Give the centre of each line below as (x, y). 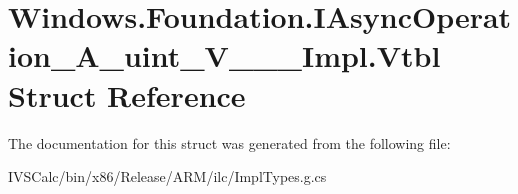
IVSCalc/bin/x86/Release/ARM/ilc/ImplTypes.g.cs (167, 176)
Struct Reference (127, 94)
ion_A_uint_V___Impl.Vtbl (224, 55)
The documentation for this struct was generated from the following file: (229, 142)
